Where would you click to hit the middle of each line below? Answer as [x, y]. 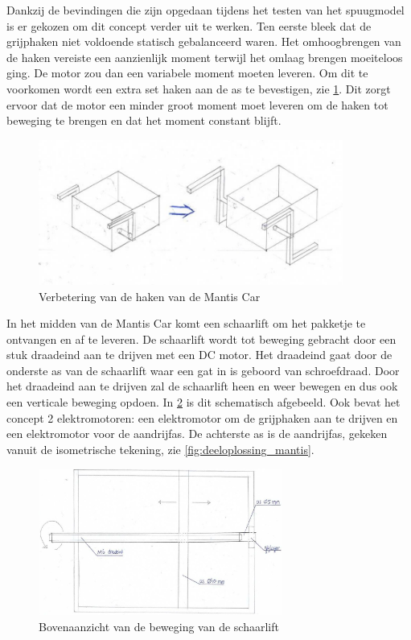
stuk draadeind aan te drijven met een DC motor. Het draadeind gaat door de [199, 355]
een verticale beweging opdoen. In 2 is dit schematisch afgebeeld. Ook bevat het [203, 402]
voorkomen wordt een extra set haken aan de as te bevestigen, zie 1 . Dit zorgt [199, 88]
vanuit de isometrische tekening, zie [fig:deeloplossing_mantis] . [160, 449]
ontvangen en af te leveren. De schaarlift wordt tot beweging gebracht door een [201, 339]
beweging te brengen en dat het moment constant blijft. [144, 120]
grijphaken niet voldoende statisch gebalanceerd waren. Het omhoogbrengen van [204, 41]
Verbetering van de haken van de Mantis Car [150, 296]
